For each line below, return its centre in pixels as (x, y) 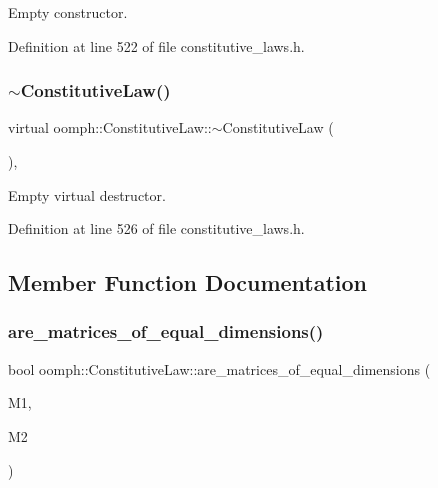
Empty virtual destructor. (87, 194)
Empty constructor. (68, 12)
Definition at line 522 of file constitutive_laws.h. (156, 45)
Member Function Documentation (188, 282)
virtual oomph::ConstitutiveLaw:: (110, 127)
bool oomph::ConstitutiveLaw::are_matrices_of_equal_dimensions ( (219, 368)
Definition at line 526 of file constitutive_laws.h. (156, 228)
